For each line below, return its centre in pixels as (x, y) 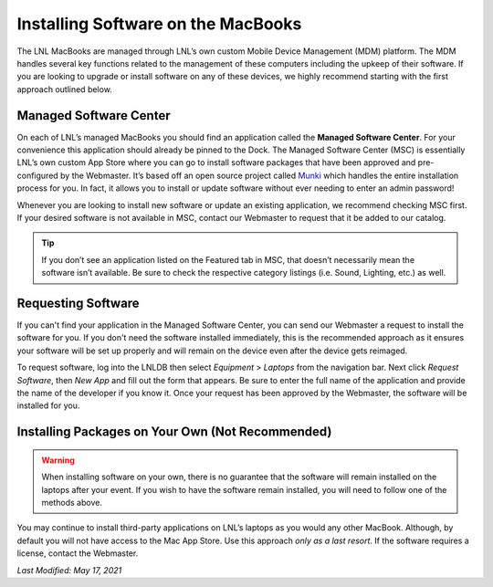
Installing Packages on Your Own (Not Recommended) (174, 432)
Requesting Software (79, 303)
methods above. (72, 502)
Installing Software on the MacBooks (159, 24)
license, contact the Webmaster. (78, 553)
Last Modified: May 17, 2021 (69, 570)
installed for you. (48, 405)
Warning (58, 460)
